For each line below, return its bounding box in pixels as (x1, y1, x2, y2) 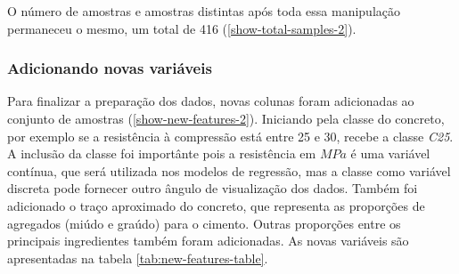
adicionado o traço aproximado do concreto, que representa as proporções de (7, 196, 425, 214)
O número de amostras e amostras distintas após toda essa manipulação (7, 2, 400, 20)
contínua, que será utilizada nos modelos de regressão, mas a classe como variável (7, 161, 451, 180)
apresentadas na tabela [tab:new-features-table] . (7, 248, 268, 267)
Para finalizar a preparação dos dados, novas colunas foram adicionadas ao (7, 92, 414, 110)
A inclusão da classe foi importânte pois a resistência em (7, 144, 316, 163)
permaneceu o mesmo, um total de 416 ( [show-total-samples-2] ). (7, 19, 357, 37)
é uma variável (350, 144, 430, 163)
